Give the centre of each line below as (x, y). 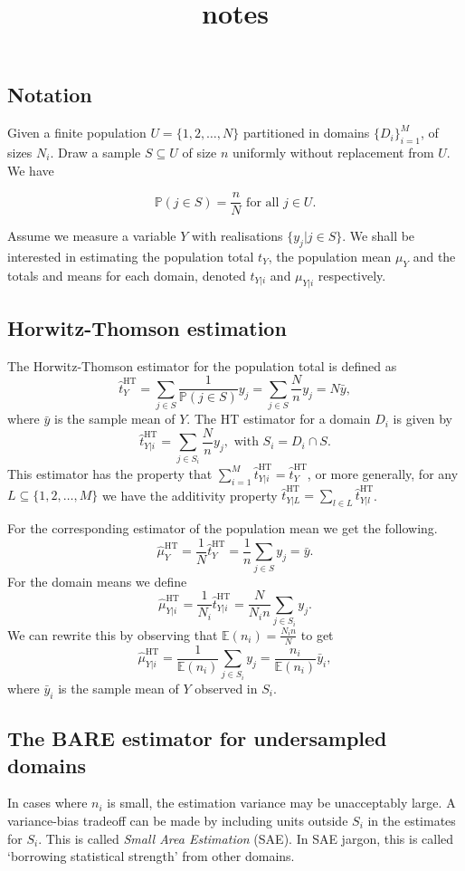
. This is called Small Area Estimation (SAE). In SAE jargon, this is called (246, 838)
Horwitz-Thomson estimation (147, 328)
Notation (50, 95)
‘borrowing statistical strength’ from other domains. (151, 856)
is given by (422, 419)
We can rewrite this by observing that (113, 634)
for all (263, 202)
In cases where (47, 803)
